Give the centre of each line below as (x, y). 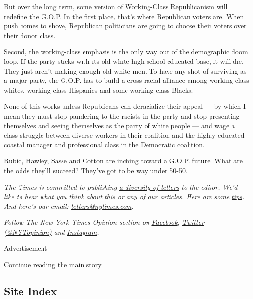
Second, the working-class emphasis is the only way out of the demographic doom (126, 51)
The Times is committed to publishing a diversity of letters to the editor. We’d (121, 187)
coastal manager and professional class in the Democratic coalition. (104, 144)
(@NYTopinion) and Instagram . (52, 231)
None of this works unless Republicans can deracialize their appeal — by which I (125, 106)
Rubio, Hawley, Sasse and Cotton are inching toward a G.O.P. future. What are (123, 161)
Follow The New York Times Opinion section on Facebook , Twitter (104, 222)
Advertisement (26, 248)
